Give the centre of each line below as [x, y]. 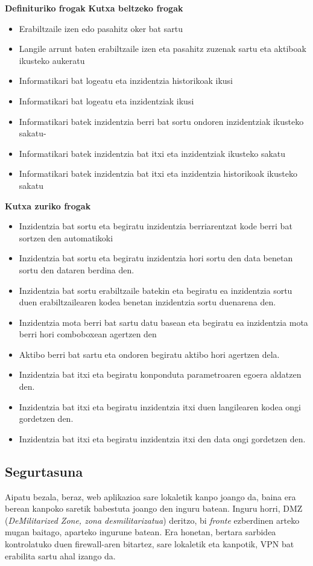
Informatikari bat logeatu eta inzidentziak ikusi [106, 100]
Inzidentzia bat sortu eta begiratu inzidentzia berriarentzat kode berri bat [156, 226]
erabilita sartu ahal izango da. [60, 555]
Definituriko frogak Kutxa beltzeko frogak [94, 8]
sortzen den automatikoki [66, 237]
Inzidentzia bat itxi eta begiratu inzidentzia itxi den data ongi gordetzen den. [162, 438]
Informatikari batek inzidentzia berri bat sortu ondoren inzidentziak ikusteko [161, 121]
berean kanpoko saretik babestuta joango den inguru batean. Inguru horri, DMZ [154, 508]
